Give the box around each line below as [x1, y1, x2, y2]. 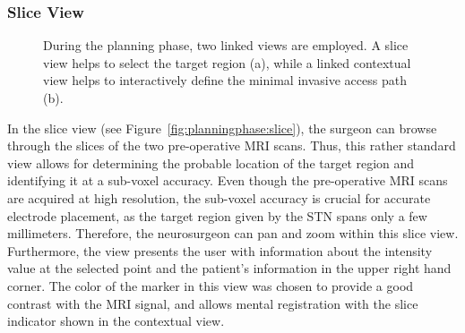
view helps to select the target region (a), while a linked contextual [43, 53, 411, 72]
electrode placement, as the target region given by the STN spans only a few [7, 206, 427, 225]
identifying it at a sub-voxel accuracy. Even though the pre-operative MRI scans [7, 171, 448, 190]
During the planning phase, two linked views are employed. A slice [43, 36, 409, 55]
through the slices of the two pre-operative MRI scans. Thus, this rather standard [7, 136, 456, 155]
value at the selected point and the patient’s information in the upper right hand [7, 259, 452, 277]
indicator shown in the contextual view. [7, 312, 225, 330]
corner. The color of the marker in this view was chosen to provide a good [7, 276, 414, 295]
